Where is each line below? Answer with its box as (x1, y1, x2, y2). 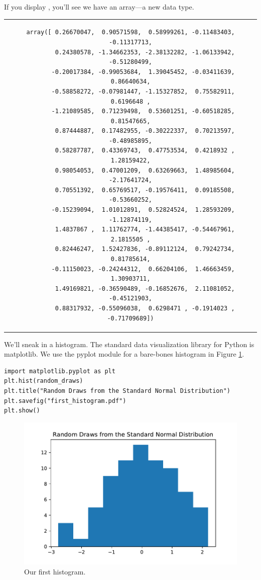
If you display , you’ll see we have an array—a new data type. (4, 2, 194, 12)
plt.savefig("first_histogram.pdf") (4, 397, 126, 404)
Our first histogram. (24, 566, 86, 577)
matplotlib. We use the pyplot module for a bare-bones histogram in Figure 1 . (4, 349, 244, 359)
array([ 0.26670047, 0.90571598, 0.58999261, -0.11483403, (26, 29, 235, 36)
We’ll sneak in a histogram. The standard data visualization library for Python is (4, 339, 254, 349)
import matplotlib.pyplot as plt (4, 367, 115, 375)
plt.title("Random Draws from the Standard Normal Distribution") (4, 387, 231, 395)
